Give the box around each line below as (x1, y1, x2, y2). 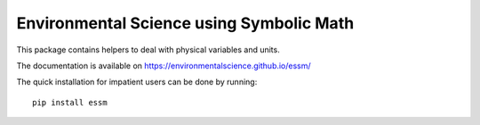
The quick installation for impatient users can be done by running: (16, 76, 258, 88)
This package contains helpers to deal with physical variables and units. (16, 44, 280, 55)
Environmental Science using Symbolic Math (16, 13, 355, 33)
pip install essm (32, 98, 108, 107)
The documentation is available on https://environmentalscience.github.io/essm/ (16, 60, 311, 71)
